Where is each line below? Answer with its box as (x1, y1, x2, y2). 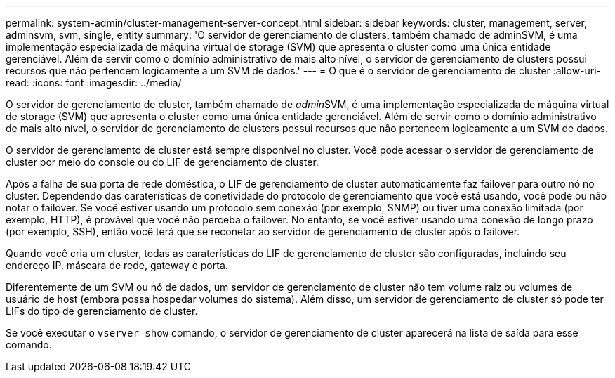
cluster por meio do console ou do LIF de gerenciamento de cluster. (6, 156, 319, 168)
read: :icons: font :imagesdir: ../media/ (6, 77, 182, 89)
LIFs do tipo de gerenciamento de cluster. (6, 305, 198, 317)
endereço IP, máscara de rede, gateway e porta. (6, 259, 228, 271)
